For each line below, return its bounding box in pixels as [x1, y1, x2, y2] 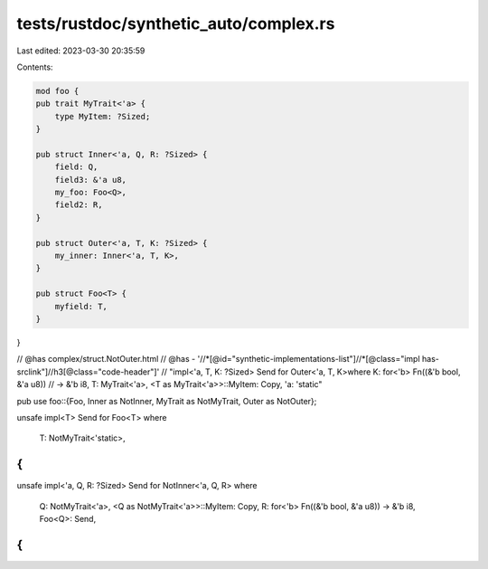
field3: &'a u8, [54, 175, 127, 185]
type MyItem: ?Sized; [54, 111, 151, 121]
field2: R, [54, 200, 103, 210]
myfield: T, [54, 301, 108, 311]
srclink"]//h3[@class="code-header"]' [16, 366, 160, 377]
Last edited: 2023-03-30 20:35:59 [16, 45, 145, 56]
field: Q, [54, 162, 99, 172]
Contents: [16, 62, 53, 72]
